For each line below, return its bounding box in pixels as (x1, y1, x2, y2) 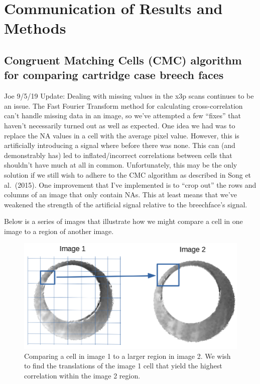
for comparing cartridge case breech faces (4, 67, 224, 83)
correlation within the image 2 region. (24, 370, 141, 380)
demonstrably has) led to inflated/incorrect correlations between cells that (4, 149, 232, 160)
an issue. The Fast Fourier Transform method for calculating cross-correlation (4, 100, 243, 111)
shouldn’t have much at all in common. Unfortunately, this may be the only (4, 160, 237, 170)
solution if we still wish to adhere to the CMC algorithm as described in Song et (4, 169, 251, 180)
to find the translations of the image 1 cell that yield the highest (24, 360, 222, 371)
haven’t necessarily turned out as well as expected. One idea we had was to (4, 120, 235, 130)
